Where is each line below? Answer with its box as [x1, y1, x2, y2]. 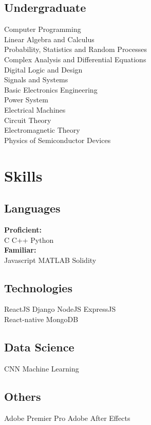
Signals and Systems [4, 74, 68, 85]
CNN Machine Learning [4, 363, 79, 374]
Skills [4, 165, 43, 186]
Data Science [4, 339, 74, 355]
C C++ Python [4, 234, 54, 245]
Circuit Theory [4, 114, 51, 125]
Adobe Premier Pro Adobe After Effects [4, 412, 130, 423]
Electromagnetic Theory [4, 125, 80, 135]
